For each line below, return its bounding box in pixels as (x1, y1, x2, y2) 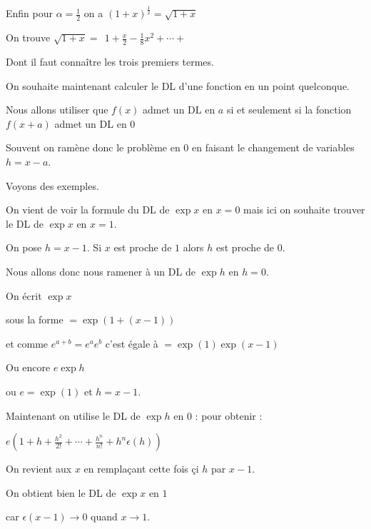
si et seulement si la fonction (226, 102, 352, 117)
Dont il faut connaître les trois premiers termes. (6, 54, 214, 69)
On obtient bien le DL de (6, 485, 116, 500)
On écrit (6, 288, 42, 303)
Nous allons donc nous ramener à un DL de (6, 263, 195, 278)
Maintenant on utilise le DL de (6, 408, 141, 423)
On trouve (6, 30, 51, 45)
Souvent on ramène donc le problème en (6, 140, 181, 155)
